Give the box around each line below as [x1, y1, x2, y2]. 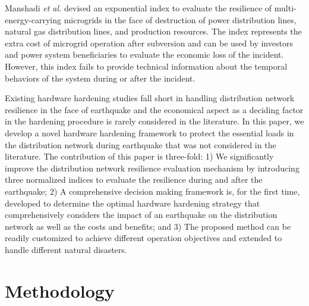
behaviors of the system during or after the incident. [5, 71, 196, 84]
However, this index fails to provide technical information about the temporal [5, 60, 288, 72]
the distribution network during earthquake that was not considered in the [5, 138, 276, 151]
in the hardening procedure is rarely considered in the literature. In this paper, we [5, 115, 304, 127]
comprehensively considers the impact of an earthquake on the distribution [5, 208, 278, 221]
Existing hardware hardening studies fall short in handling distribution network [5, 92, 295, 104]
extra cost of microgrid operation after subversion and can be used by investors [5, 36, 293, 49]
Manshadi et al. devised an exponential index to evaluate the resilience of [5, 2, 272, 14]
